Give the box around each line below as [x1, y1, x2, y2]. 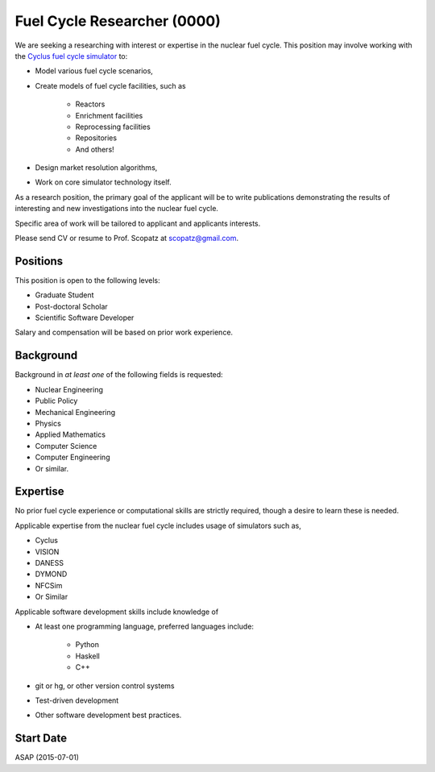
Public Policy [35, 396, 78, 406]
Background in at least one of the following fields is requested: [14, 370, 223, 380]
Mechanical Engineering [35, 407, 116, 417]
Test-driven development [35, 695, 119, 705]
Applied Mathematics [35, 430, 106, 439]
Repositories [75, 133, 117, 143]
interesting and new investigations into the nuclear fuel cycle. [14, 204, 219, 214]
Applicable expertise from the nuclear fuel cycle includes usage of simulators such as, [14, 521, 301, 530]
